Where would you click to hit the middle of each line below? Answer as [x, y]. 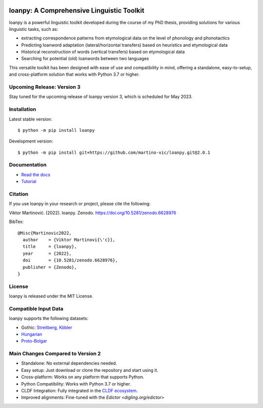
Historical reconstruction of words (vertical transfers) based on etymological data [103, 52]
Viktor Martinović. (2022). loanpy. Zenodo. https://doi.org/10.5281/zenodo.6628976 [93, 213]
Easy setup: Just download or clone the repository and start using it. [90, 370]
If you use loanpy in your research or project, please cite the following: [80, 204]
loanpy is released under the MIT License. [51, 296]
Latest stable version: [30, 119]
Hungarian [32, 334]
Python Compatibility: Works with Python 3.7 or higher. [76, 384]
